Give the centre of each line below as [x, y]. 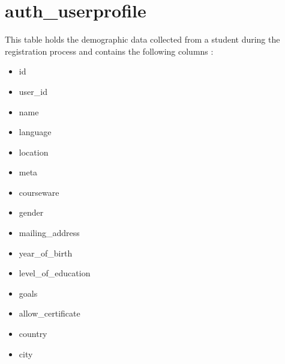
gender [31, 212]
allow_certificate [49, 313]
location [34, 152]
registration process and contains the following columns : [109, 51]
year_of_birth [46, 253]
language [35, 132]
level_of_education [55, 273]
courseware [39, 192]
